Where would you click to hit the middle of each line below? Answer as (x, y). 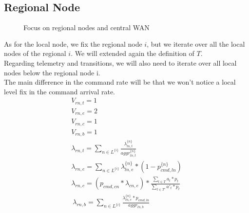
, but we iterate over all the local (196, 44)
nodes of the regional (35, 53)
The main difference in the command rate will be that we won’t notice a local (120, 82)
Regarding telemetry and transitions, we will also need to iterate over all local (120, 62)
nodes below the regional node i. (52, 72)
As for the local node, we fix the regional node (73, 44)
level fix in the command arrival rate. (60, 91)
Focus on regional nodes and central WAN (86, 27)
